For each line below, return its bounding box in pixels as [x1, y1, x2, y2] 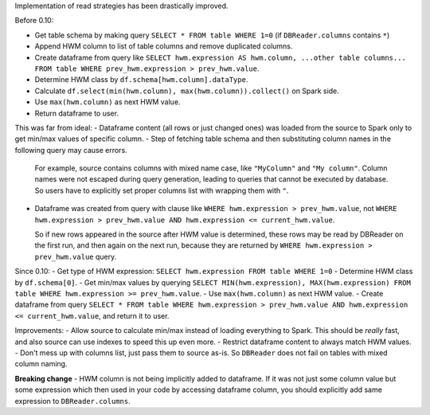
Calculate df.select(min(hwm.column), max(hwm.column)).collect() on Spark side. [34, 86, 340, 96]
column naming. [14, 359, 68, 369]
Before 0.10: [14, 16, 54, 25]
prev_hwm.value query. [34, 252, 117, 261]
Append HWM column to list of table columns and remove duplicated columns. [34, 41, 293, 51]
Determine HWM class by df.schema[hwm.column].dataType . [34, 75, 248, 84]
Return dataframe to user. [34, 108, 119, 118]
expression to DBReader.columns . [14, 396, 131, 405]
